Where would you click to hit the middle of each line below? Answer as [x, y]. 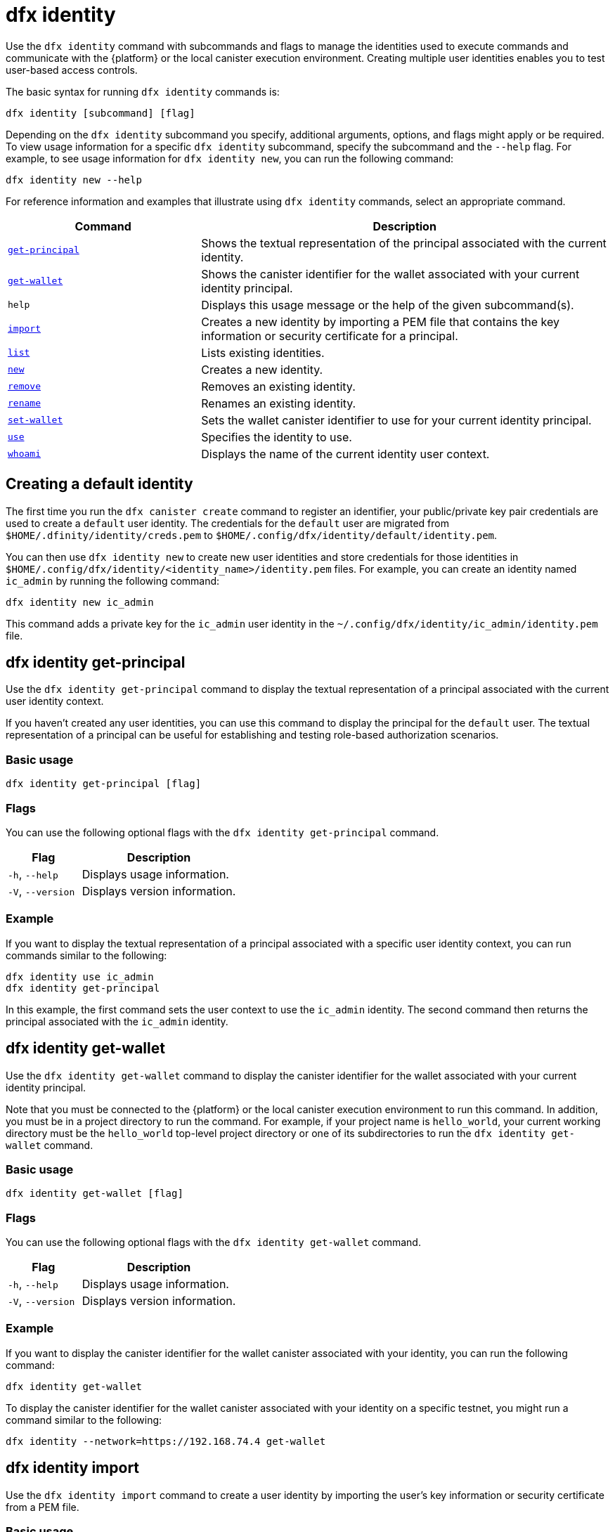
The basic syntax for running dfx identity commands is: [143, 91]
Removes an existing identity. [278, 386]
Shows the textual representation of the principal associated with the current [404, 243]
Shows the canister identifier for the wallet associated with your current [390, 274]
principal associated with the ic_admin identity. [117, 1021]
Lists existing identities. [263, 352]
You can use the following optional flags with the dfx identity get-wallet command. [213, 1242]
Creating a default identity [99, 484]
